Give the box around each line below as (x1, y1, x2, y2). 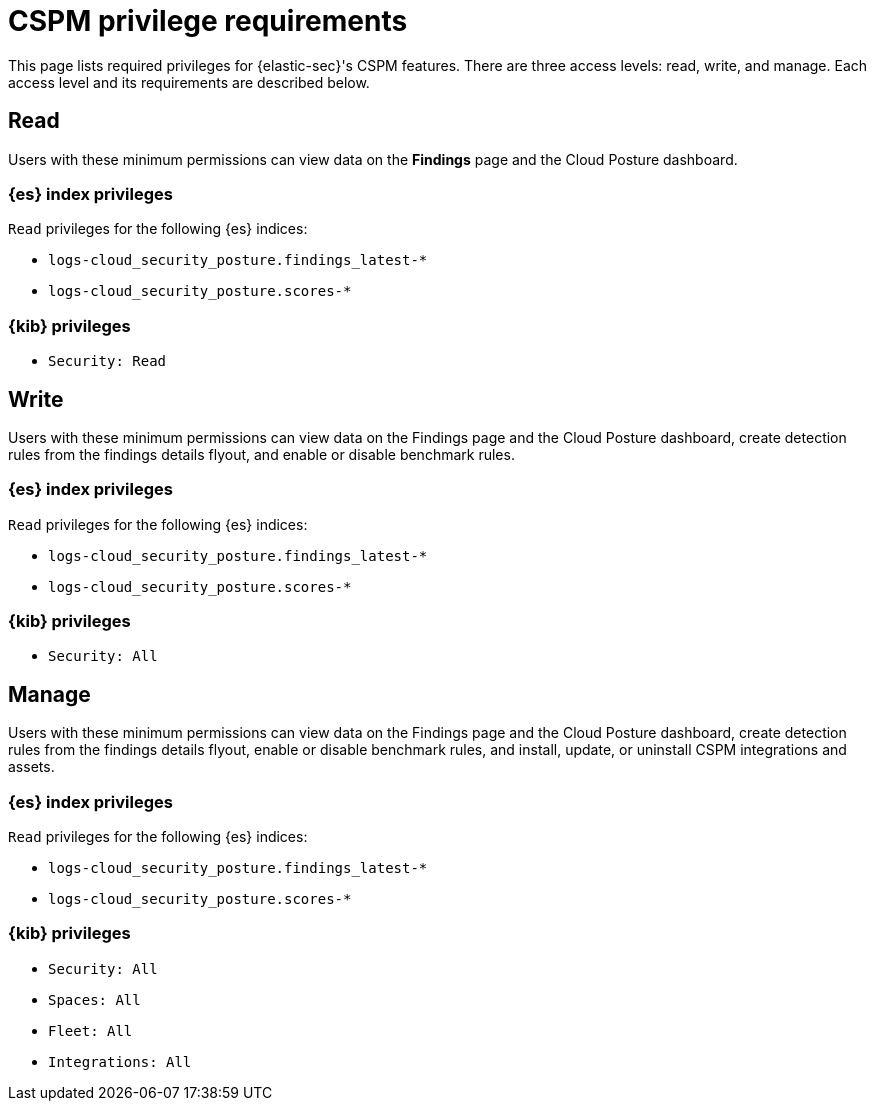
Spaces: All (48, 991, 141, 1008)
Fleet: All (48, 1022, 133, 1039)
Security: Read (48, 353, 167, 370)
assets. (8, 758, 55, 776)
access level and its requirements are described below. (8, 73, 370, 91)
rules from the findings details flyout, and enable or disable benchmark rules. (8, 445, 515, 463)
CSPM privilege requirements (8, 4, 408, 38)
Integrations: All (48, 1053, 192, 1070)
